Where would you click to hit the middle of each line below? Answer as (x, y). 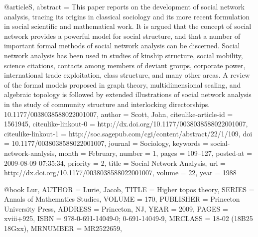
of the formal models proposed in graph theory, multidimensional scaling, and (123, 84)
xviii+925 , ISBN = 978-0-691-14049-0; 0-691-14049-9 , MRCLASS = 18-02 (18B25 (129, 218)
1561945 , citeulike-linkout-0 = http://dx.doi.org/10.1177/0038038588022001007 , (126, 124)
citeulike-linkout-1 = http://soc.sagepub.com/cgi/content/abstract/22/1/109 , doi (128, 133)
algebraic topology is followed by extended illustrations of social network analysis (128, 94)
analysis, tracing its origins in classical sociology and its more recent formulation (127, 16)
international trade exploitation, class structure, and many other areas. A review (127, 75)
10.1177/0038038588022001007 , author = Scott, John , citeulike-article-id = (119, 114)
